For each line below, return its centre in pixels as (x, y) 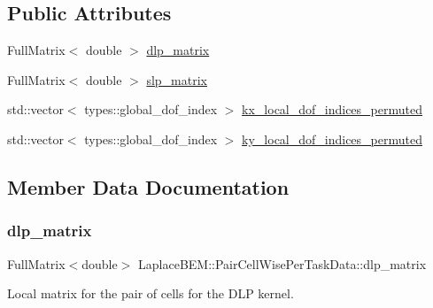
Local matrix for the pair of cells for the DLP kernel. (151, 293)
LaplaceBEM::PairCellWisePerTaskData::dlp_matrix (282, 263)
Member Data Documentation (148, 186)
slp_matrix (177, 79)
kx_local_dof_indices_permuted (332, 109)
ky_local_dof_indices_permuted (332, 139)
